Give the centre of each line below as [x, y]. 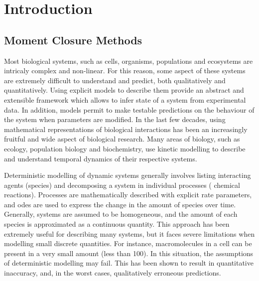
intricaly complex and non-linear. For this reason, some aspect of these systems [125, 70]
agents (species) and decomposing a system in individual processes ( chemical [122, 185]
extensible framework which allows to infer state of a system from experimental [125, 99]
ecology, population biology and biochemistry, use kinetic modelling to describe [125, 148]
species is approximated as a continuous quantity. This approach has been [117, 224]
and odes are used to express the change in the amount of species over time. [120, 204]
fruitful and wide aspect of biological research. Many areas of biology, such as [122, 139]
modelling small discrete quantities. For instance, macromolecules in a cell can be [128, 243]
